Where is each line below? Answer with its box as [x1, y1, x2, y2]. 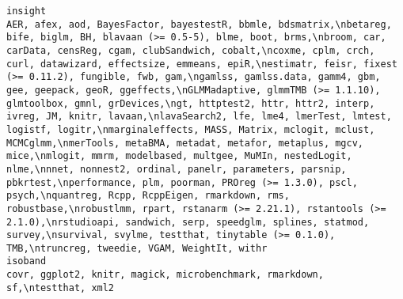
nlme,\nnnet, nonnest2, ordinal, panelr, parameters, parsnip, [6, 163, 347, 175]
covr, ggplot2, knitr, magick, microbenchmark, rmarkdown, [6, 269, 324, 281]
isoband [6, 255, 47, 267]
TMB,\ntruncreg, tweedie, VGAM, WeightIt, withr [6, 242, 268, 254]
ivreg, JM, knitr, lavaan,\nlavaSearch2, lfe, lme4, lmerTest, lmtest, [6, 111, 392, 123]
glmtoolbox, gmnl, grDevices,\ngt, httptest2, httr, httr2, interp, [6, 97, 375, 109]
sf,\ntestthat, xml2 [6, 282, 115, 293]
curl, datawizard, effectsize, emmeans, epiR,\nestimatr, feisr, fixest [6, 58, 397, 70]
